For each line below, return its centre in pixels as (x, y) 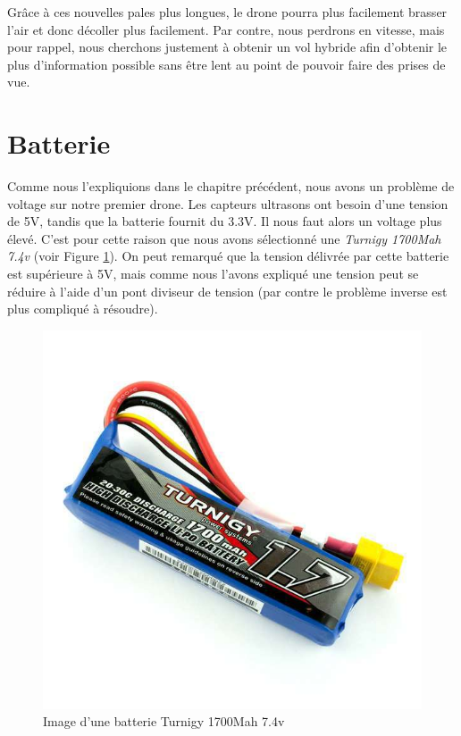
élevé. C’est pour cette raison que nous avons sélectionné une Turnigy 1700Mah (224, 238)
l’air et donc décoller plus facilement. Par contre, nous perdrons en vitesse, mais (226, 29)
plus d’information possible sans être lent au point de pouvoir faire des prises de (226, 64)
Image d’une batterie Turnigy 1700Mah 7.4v (164, 721)
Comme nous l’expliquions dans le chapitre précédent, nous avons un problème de (231, 186)
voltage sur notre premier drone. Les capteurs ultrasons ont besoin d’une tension (228, 203)
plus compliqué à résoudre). (83, 309)
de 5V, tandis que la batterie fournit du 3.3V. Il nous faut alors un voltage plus (225, 221)
